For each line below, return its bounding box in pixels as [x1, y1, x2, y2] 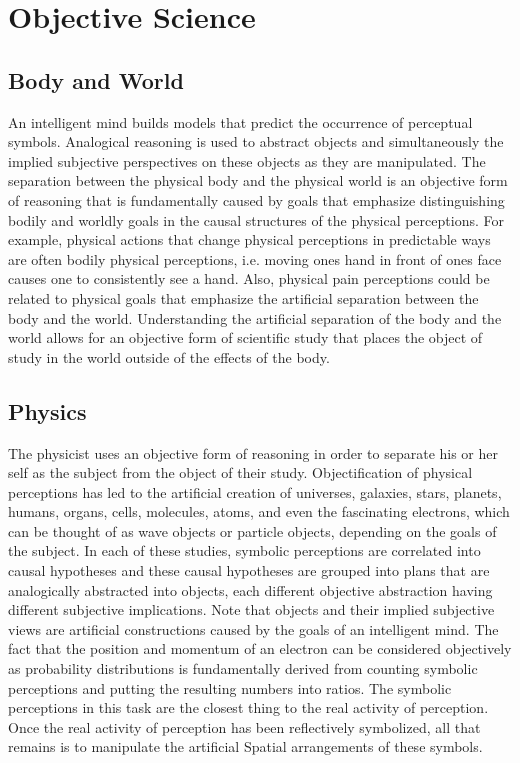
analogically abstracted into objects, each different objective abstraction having [8, 579, 493, 600]
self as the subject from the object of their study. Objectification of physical [8, 462, 473, 483]
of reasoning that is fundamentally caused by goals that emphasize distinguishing [8, 189, 505, 210]
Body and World [8, 64, 184, 95]
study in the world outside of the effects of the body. [8, 346, 330, 367]
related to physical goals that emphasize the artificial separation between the [8, 287, 479, 308]
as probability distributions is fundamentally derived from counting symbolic [8, 658, 478, 679]
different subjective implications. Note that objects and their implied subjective [8, 599, 495, 620]
